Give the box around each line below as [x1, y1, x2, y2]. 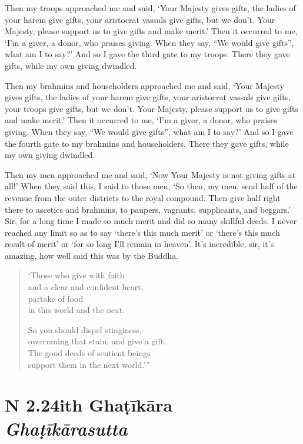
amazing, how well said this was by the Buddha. [5, 249, 179, 261]
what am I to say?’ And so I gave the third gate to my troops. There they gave [5, 48, 290, 60]
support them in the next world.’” [28, 358, 150, 370]
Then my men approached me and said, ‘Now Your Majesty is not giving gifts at [5, 168, 296, 180]
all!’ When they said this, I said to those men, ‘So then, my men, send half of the [5, 180, 298, 192]
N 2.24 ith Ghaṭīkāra [5, 393, 173, 417]
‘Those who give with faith [28, 269, 125, 281]
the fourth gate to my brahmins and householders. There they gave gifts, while [5, 137, 289, 149]
